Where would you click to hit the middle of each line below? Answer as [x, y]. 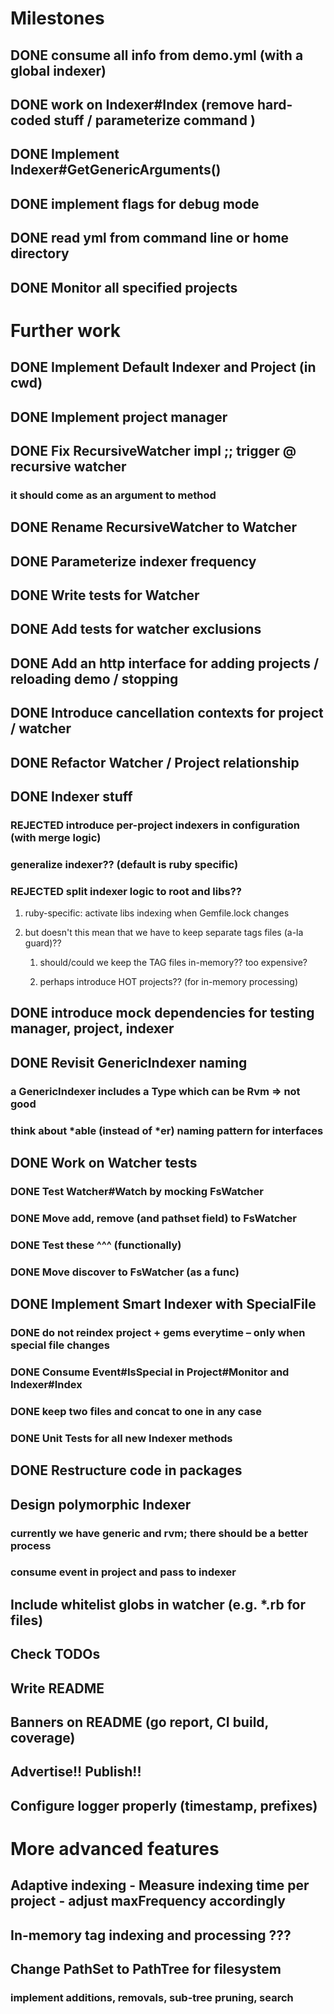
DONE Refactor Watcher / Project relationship [155, 762]
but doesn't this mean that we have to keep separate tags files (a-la [164, 933]
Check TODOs [55, 1654]
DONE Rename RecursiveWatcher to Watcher [154, 527]
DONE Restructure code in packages [126, 1470]
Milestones [57, 18]
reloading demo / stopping [94, 678]
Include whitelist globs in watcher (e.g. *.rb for [158, 1604]
